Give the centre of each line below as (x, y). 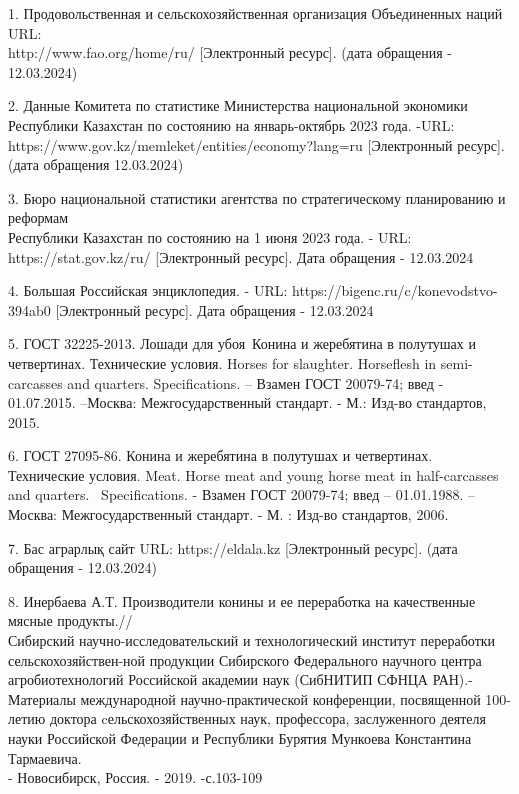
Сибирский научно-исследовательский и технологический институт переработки (252, 640)
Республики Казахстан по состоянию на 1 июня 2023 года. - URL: (210, 236)
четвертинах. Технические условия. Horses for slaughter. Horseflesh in (222, 362)
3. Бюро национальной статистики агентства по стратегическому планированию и (257, 197)
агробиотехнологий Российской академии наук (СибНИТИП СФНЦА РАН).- (240, 679)
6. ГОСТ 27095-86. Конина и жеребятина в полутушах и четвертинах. (220, 455)
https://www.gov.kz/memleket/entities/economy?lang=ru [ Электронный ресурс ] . (256, 144)
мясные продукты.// (70, 620)
